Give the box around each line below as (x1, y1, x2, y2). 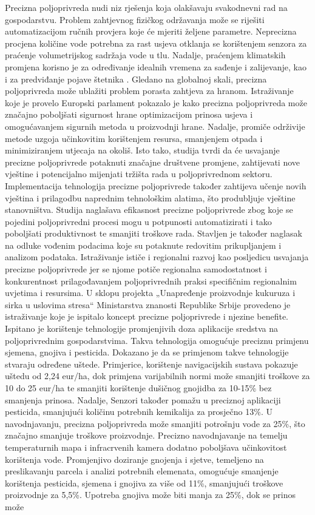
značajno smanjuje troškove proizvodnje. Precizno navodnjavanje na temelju (5, 429, 288, 442)
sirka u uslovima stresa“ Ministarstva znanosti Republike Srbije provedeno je (5, 298, 291, 311)
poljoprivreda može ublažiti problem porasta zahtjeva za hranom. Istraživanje (5, 84, 294, 97)
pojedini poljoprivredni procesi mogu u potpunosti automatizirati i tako (5, 215, 272, 227)
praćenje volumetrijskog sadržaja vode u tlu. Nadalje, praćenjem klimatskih (5, 49, 286, 61)
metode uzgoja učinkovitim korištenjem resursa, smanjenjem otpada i (5, 132, 263, 144)
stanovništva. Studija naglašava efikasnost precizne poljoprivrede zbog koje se (5, 203, 293, 216)
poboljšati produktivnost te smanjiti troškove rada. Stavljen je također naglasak (5, 227, 302, 240)
